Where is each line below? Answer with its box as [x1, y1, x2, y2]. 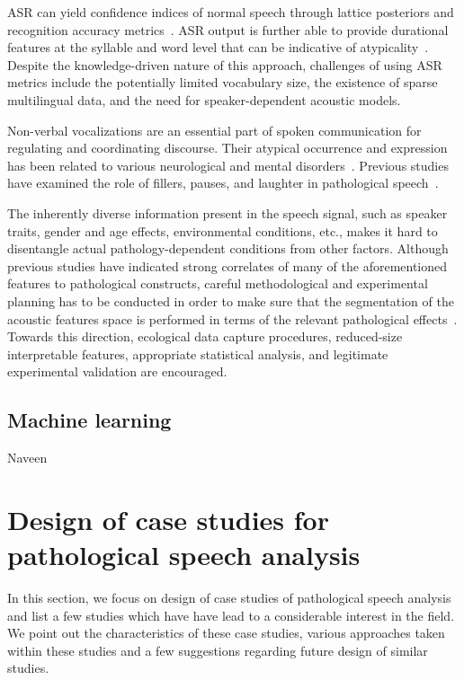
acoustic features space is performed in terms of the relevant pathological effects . [7, 309, 458, 328]
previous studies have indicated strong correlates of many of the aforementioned [7, 256, 448, 275]
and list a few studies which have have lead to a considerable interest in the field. [7, 605, 455, 624]
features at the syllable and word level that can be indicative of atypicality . [7, 38, 429, 57]
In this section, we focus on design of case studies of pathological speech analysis [7, 587, 451, 606]
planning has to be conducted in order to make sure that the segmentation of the [7, 291, 454, 310]
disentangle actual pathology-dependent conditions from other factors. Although [7, 239, 449, 258]
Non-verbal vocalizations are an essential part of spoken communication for [7, 120, 422, 139]
